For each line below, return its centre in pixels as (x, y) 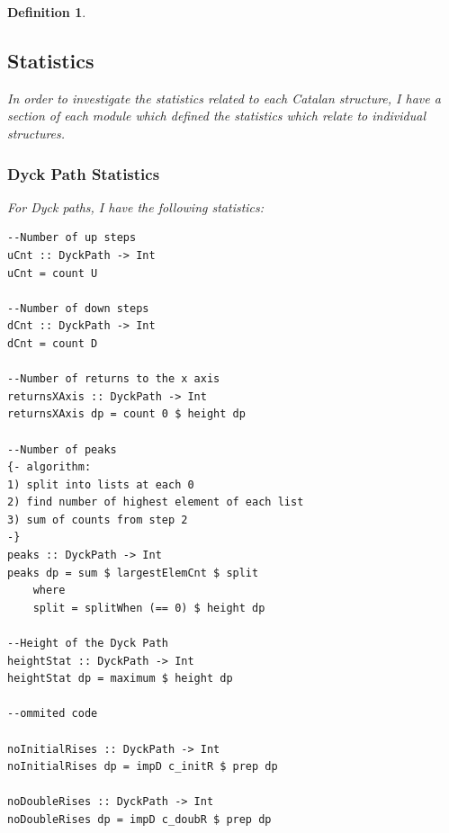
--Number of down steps (78, 308)
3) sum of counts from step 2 (98, 520)
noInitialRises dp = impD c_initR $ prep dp (143, 767)
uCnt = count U (53, 273)
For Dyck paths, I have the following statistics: (136, 206)
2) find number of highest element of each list (156, 502)
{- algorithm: (49, 467)
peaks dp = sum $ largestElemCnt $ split (133, 573)
